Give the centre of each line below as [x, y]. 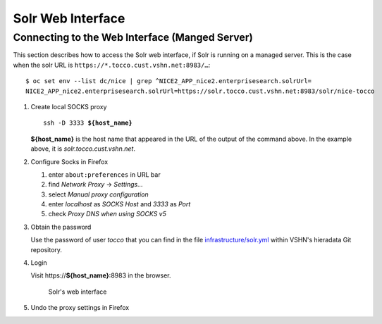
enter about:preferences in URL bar [105, 174]
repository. [47, 249]
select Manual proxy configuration [98, 194]
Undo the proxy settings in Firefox [80, 308]
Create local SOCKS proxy [69, 106]
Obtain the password [61, 227]
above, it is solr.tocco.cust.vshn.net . [83, 149]
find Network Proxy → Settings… [96, 185]
